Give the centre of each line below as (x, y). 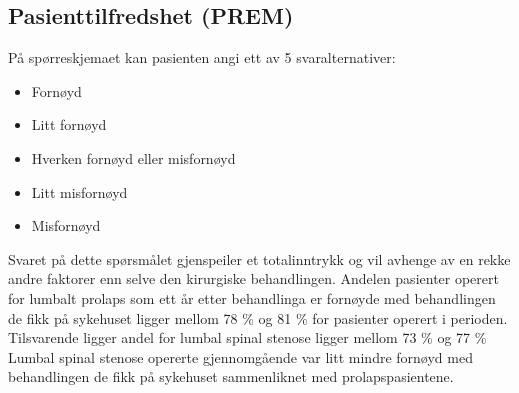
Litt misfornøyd (79, 191)
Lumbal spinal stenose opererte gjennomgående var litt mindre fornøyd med (240, 356)
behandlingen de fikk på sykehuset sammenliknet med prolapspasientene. (231, 376)
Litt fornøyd (69, 124)
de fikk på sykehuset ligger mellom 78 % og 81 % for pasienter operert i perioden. (258, 317)
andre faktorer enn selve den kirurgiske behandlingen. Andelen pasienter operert (253, 278)
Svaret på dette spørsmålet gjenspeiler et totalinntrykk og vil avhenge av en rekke (259, 258)
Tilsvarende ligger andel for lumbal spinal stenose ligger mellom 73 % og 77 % (247, 337)
